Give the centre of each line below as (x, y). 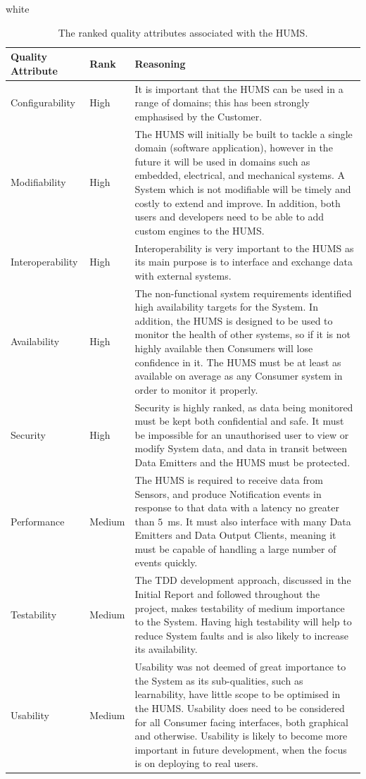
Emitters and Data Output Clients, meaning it (235, 535)
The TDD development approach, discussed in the (243, 580)
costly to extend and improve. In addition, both (238, 202)
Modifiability (38, 182)
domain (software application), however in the (234, 148)
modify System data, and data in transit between (241, 448)
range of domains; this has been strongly (222, 102)
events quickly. (166, 562)
